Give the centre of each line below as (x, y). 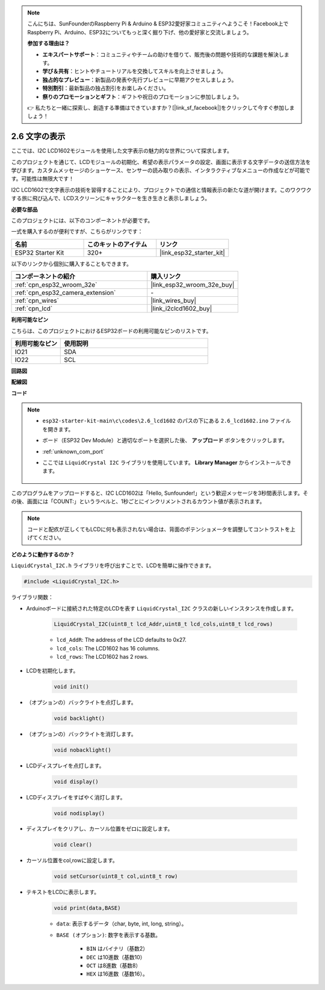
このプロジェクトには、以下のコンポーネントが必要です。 (82, 220)
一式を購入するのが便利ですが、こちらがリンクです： (77, 232)
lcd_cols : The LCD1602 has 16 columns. (108, 648)
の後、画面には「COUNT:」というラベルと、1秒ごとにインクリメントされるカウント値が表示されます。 (138, 501)
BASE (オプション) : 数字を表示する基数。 (108, 934)
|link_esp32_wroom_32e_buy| (193, 285)
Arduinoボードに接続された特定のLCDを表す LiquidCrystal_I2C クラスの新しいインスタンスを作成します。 (162, 608)
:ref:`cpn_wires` (37, 300)
